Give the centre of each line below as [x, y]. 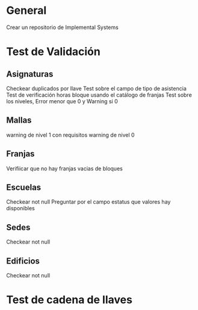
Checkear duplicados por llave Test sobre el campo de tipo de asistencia [96, 88]
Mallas [19, 121]
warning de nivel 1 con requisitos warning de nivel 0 [70, 135]
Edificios [23, 261]
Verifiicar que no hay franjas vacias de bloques [65, 168]
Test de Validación [53, 52]
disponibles [20, 208]
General [26, 11]
